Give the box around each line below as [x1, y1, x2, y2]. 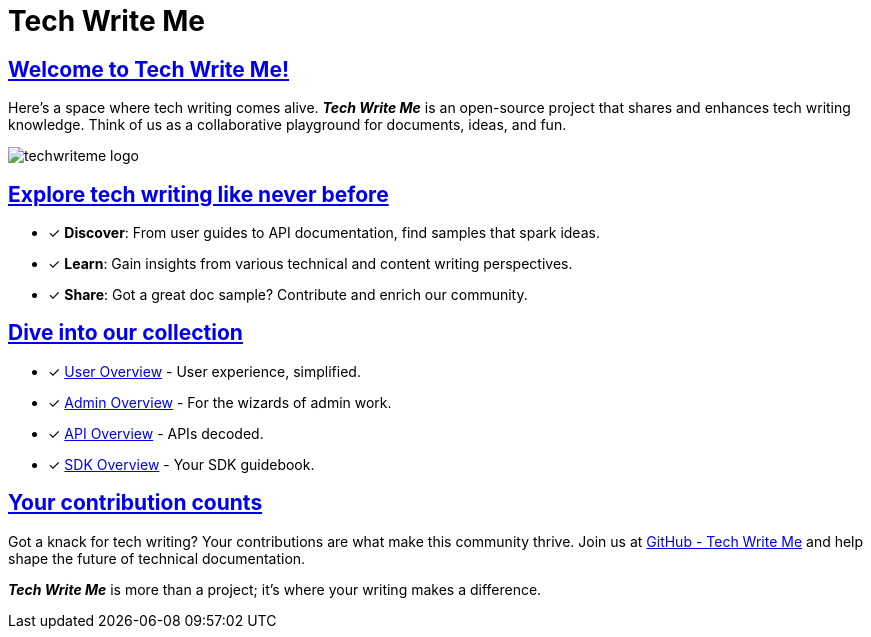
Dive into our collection [8, 320, 243, 346]
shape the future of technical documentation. [8, 549, 306, 567]
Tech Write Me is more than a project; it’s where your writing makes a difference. [8, 580, 542, 598]
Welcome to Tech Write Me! [8, 56, 289, 82]
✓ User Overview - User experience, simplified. [48, 362, 361, 380]
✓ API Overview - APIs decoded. [48, 424, 264, 442]
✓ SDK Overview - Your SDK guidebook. [48, 455, 315, 473]
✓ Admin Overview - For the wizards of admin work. [48, 393, 392, 411]
